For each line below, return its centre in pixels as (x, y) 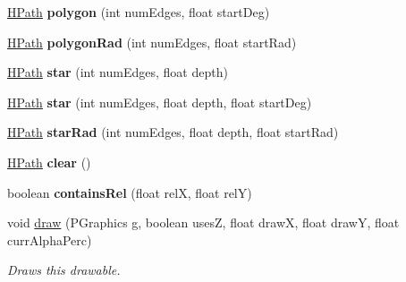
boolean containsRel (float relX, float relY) (130, 192)
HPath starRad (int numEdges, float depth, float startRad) (173, 132)
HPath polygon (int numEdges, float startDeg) (139, 12)
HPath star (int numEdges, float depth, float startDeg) (160, 102)
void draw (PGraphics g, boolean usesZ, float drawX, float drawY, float (203, 222)
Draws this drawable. (64, 270)
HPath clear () (49, 162)
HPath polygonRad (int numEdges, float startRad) (152, 42)
